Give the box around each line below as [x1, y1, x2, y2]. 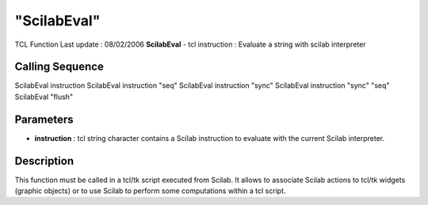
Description [14, 154, 75, 168]
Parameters [14, 112, 74, 126]
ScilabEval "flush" [14, 92, 74, 101]
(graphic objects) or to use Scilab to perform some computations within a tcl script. [14, 186, 286, 196]
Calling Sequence [14, 60, 105, 74]
